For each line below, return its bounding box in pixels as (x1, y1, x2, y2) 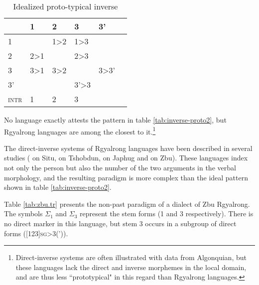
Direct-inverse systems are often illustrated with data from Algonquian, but (15, 252, 247, 263)
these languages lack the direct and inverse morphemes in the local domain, (15, 262, 247, 272)
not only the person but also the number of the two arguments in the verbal (4, 162, 236, 173)
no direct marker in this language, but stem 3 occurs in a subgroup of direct (4, 218, 237, 228)
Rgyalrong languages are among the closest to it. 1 (4, 125, 156, 137)
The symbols (4, 208, 43, 219)
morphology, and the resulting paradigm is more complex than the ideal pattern (4, 172, 248, 182)
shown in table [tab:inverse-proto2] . (4, 182, 112, 192)
